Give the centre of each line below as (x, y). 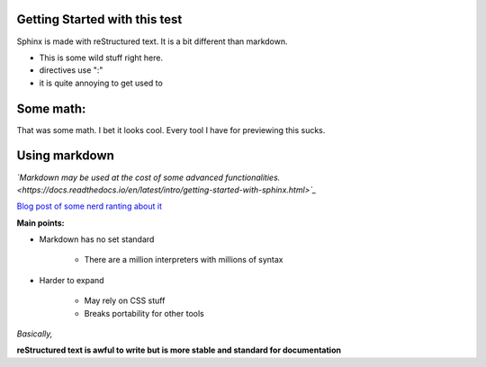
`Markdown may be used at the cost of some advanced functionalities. (148, 177)
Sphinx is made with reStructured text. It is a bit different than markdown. (152, 41)
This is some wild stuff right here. (101, 58)
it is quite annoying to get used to (101, 83)
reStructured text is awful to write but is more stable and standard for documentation (179, 350)
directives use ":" (71, 70)
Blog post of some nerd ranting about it (89, 206)
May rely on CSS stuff (125, 300)
